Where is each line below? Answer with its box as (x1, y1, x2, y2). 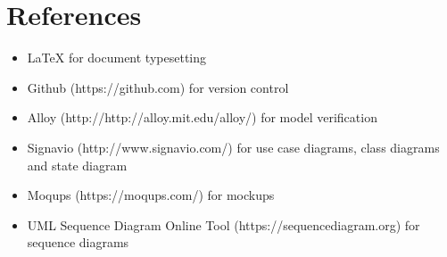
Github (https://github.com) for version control (27, 78, 289, 96)
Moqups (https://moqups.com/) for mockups (27, 186, 275, 204)
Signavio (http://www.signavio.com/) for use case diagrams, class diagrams (27, 137, 440, 156)
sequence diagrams (27, 233, 129, 252)
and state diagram (27, 155, 128, 174)
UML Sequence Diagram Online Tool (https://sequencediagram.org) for (27, 215, 420, 234)
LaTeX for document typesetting (27, 48, 207, 67)
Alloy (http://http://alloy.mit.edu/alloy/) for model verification (27, 108, 377, 127)
